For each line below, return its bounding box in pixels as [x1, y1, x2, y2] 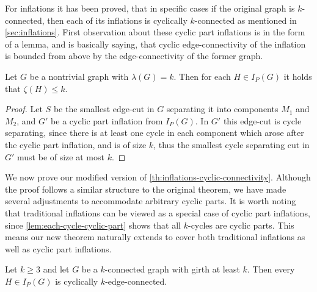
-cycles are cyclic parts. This [188, 218, 294, 231]
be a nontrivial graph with [29, 69, 129, 82]
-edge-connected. [105, 274, 167, 287]
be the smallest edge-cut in [53, 102, 155, 115]
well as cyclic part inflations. [5, 242, 112, 255]
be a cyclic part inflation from [51, 114, 163, 127]
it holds [283, 69, 312, 82]
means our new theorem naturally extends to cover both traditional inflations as [5, 230, 305, 243]
